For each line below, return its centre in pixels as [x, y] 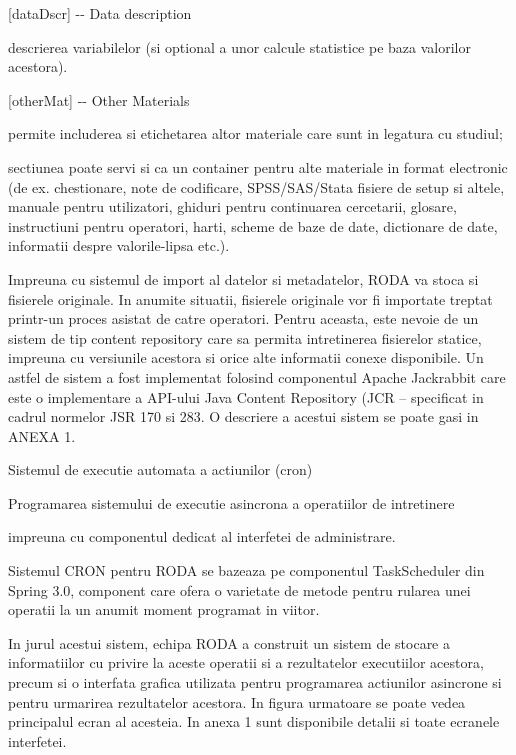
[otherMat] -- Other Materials [99, 99]
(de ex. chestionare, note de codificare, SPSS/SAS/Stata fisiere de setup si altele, [256, 186]
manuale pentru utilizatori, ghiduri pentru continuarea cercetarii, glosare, [232, 206]
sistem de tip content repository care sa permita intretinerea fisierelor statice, [245, 337]
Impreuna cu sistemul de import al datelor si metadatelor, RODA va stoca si [243, 278]
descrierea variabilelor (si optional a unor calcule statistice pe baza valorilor [239, 46]
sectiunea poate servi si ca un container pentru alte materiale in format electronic [258, 166]
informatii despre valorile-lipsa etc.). [119, 245]
